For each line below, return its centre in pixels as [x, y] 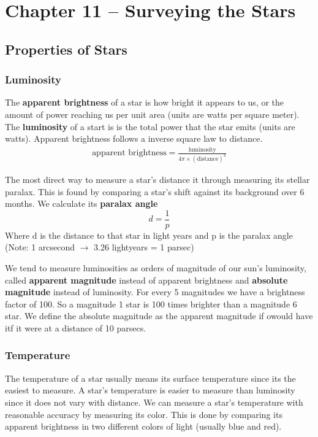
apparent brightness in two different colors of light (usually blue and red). [143, 426]
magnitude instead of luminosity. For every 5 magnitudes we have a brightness [155, 292]
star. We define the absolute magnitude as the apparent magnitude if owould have [159, 316]
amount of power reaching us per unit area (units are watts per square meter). [152, 114]
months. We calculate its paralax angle [81, 203]
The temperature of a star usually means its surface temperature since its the [150, 378]
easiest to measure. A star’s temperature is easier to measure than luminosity [150, 390]
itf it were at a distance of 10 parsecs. [76, 327]
